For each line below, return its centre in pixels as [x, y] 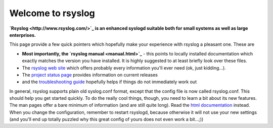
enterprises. [23, 35]
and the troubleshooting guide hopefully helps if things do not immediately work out [109, 82]
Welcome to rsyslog [52, 13]
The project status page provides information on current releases [90, 75]
